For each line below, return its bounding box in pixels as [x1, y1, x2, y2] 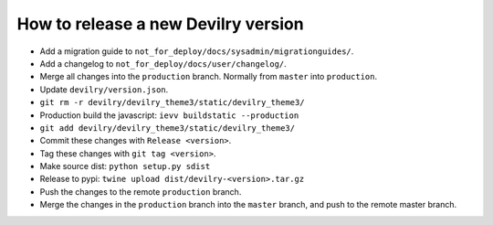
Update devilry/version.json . [39, 83, 169, 95]
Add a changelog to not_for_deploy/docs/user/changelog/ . [39, 58, 287, 69]
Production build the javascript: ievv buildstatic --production [39, 110, 299, 121]
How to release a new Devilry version [16, 14, 305, 34]
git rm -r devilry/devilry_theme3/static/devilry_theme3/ [39, 97, 305, 108]
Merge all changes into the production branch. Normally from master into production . [39, 71, 378, 82]
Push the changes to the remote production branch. [39, 186, 242, 197]
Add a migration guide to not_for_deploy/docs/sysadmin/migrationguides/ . [39, 46, 354, 57]
